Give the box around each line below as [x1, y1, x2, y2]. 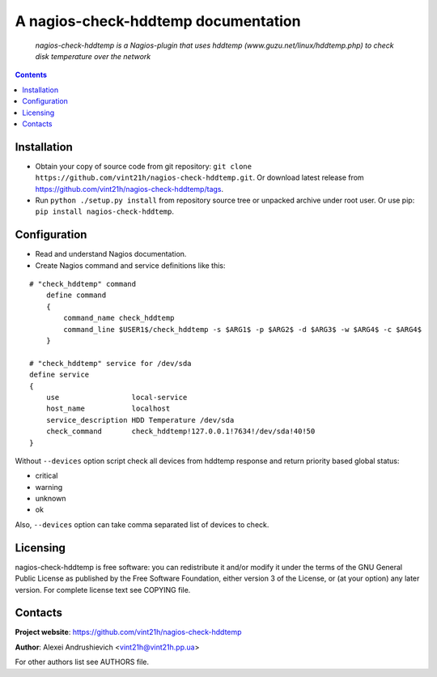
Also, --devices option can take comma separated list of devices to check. [15, 519, 269, 530]
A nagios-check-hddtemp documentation [15, 12, 301, 30]
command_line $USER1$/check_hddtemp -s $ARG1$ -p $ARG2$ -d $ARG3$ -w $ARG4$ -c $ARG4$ [63, 325, 422, 334]
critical [35, 470, 58, 481]
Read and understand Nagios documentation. [35, 249, 187, 259]
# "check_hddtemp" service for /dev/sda [29, 359, 192, 368]
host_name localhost [45, 404, 171, 413]
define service [29, 370, 90, 380]
